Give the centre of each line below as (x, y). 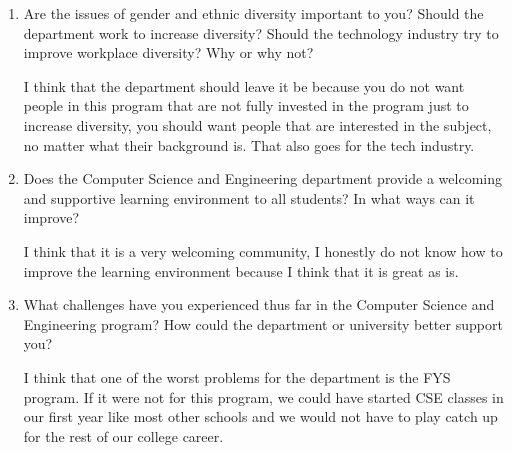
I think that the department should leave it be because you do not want (244, 85)
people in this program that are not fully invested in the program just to (246, 105)
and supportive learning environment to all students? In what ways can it (249, 197)
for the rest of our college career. (123, 435)
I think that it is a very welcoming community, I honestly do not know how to (263, 250)
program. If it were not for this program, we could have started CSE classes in (263, 396)
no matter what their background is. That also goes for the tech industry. (249, 144)
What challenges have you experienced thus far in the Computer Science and (259, 304)
